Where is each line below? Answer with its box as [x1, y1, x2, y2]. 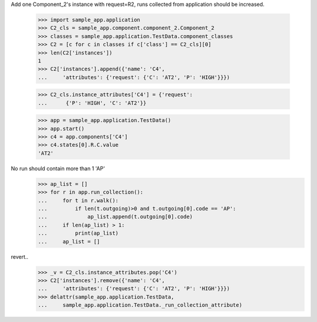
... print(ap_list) [38, 230, 119, 237]
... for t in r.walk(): [38, 197, 119, 204]
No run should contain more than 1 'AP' [11, 165, 105, 172]
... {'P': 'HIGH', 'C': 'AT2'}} [38, 100, 147, 106]
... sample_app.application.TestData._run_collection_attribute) [38, 302, 242, 309]
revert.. [11, 253, 29, 260]
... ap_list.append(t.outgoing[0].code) [38, 213, 193, 220]
